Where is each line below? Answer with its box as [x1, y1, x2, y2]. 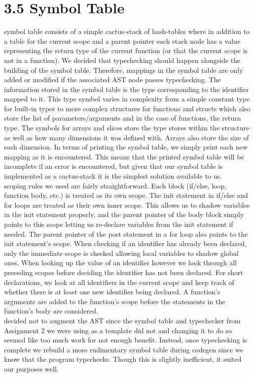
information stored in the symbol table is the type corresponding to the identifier [4, 84, 249, 94]
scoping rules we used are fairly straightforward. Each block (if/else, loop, [4, 180, 227, 190]
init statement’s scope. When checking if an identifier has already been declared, [4, 238, 247, 249]
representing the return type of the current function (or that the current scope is [4, 45, 248, 56]
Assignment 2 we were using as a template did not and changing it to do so [4, 325, 232, 335]
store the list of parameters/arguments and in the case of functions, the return [4, 113, 241, 123]
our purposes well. [4, 363, 59, 374]
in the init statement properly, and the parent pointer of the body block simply [4, 209, 244, 220]
